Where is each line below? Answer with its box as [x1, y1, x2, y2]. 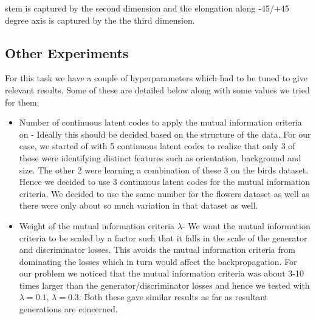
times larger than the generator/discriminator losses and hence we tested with [19, 278, 310, 291]
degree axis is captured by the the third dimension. [5, 13, 195, 26]
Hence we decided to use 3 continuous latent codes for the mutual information [19, 175, 311, 188]
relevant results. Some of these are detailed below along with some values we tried [5, 83, 310, 96]
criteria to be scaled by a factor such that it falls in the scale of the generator [19, 231, 307, 244]
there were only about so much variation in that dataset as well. [19, 199, 258, 212]
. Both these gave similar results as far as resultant [78, 290, 269, 303]
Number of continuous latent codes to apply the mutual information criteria [19, 116, 302, 129]
